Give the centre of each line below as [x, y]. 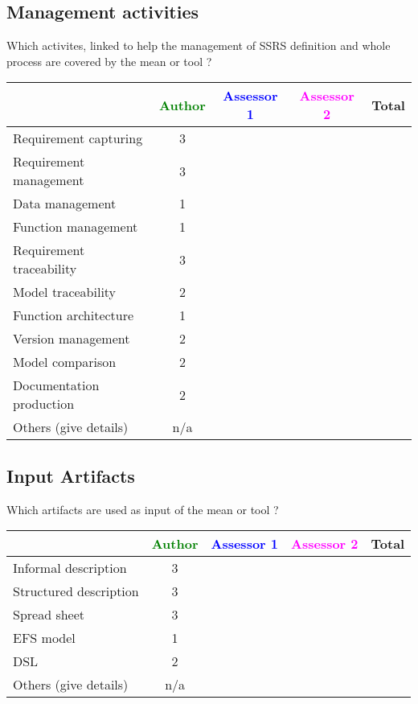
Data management [65, 204]
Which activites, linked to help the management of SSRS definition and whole [199, 45]
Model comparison [65, 362]
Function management [76, 227]
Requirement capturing [78, 138]
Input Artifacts [71, 475]
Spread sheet [49, 615]
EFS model [44, 638]
